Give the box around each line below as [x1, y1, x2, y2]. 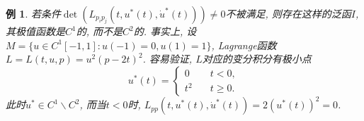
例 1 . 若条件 [6, 6, 61, 20]
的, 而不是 [76, 24, 123, 38]
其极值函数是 [6, 24, 65, 38]
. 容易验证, [142, 51, 193, 66]
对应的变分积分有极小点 [202, 51, 312, 66]
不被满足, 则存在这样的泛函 [225, 6, 351, 20]
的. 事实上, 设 [133, 24, 197, 38]
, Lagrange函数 [211, 37, 277, 52]
